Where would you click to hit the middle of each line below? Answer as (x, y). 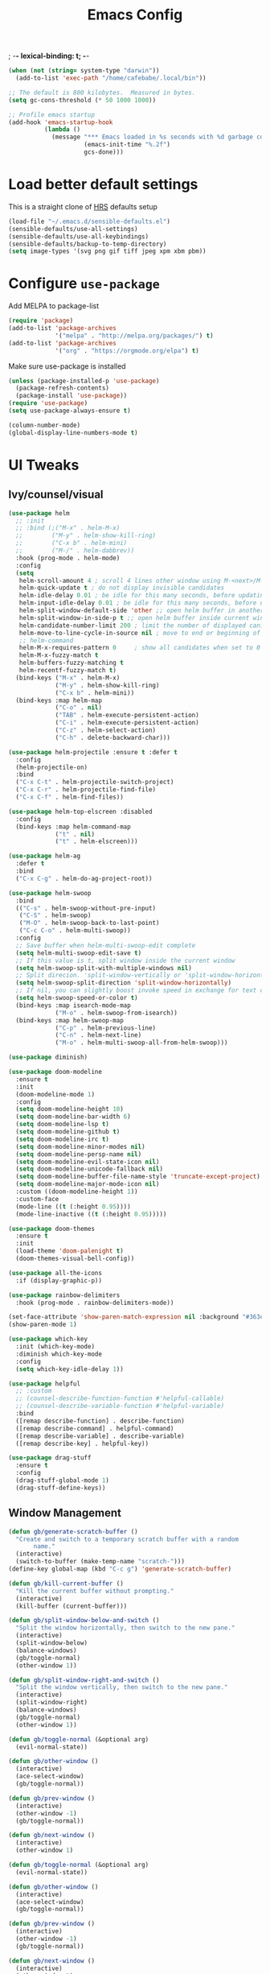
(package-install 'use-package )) (72, 396)
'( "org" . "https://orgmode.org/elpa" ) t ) (127, 351)
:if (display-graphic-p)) (59, 1280)
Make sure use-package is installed (67, 366)
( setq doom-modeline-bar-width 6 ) (73, 1117)
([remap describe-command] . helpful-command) (95, 1428)
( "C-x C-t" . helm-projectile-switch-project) (95, 783)
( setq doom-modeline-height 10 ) (70, 1109)
